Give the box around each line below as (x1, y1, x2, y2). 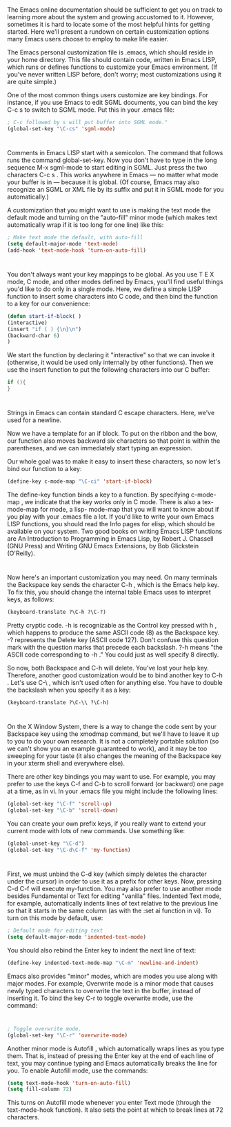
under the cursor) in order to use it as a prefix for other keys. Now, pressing (7, 877, 222, 885)
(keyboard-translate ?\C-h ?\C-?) (7, 609, 107, 616)
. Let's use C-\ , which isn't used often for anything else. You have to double (7, 679, 223, 687)
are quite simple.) (7, 78, 57, 86)
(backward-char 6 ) (7, 332, 60, 339)
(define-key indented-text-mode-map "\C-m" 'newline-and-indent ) (7, 959, 199, 966)
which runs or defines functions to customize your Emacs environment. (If (7, 63, 218, 71)
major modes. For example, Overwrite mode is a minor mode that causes (7, 979, 214, 988)
